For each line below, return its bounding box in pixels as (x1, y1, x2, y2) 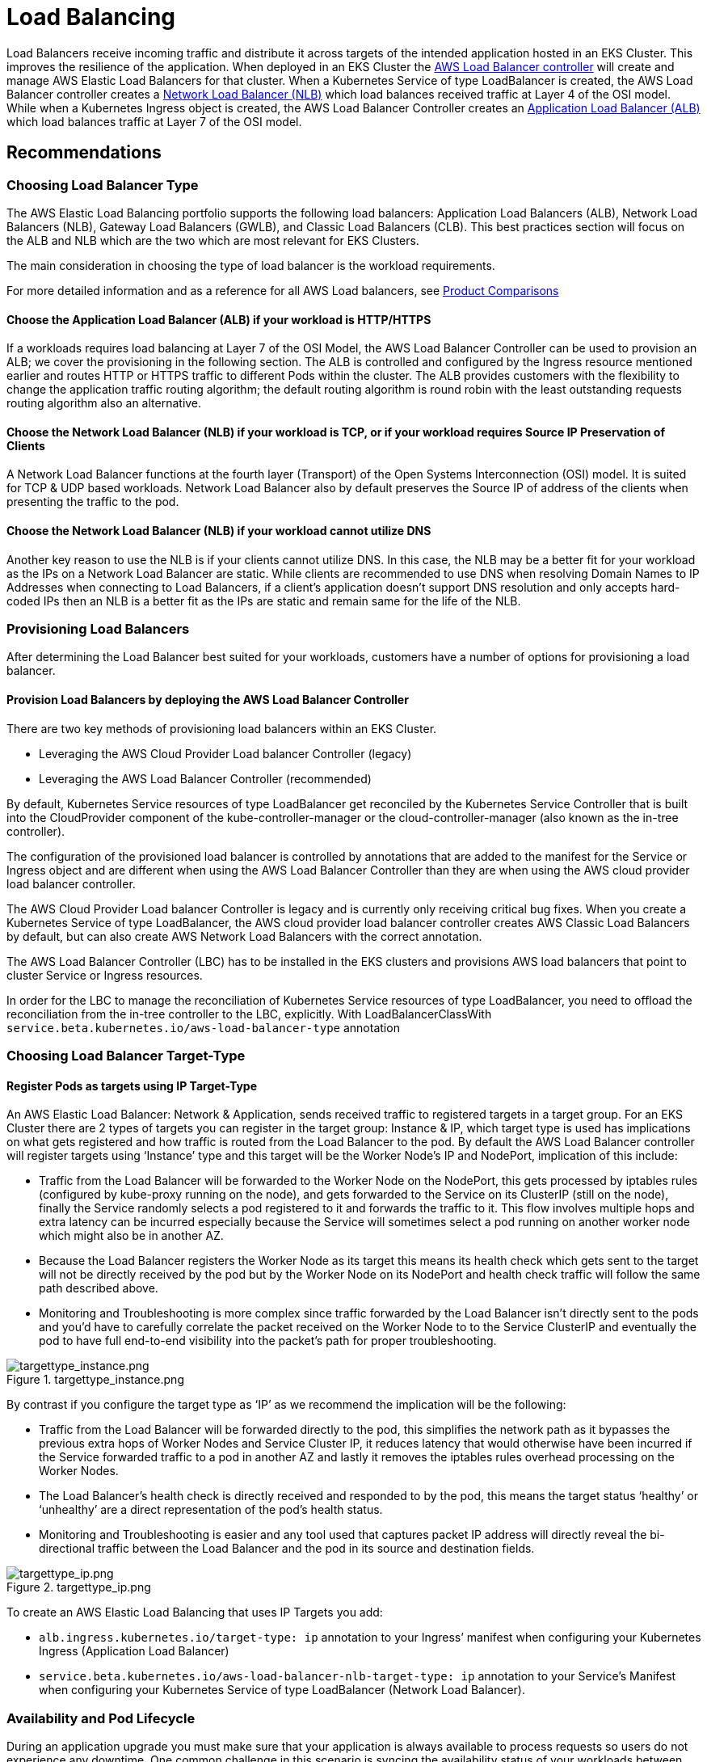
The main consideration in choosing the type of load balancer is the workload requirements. (6, 258, 495, 272)
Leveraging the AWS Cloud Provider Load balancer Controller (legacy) (39, 746, 412, 761)
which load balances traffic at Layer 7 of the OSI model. (6, 114, 302, 129)
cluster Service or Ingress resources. (6, 967, 203, 982)
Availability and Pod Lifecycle (6, 1709, 196, 1726)
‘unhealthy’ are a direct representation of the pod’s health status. (39, 1503, 383, 1517)
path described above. (39, 1281, 158, 1296)
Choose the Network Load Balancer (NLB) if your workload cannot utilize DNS (6, 524, 431, 538)
